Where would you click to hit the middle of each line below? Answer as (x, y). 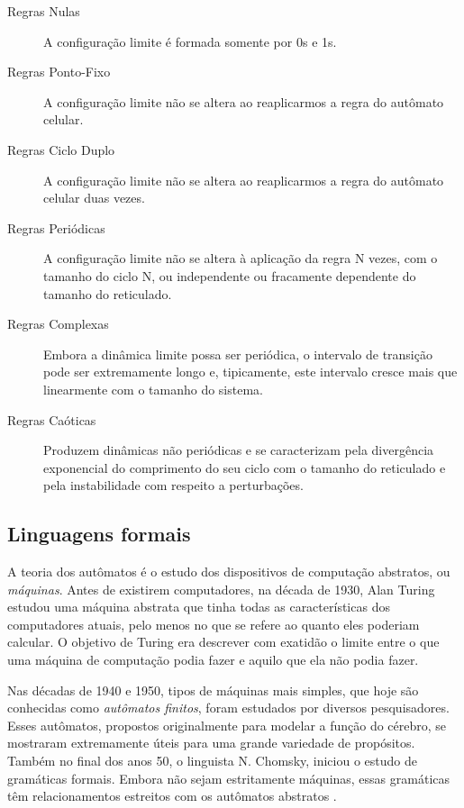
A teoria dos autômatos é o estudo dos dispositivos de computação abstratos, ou (229, 572)
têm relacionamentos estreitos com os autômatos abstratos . (172, 796)
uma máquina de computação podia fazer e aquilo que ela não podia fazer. (213, 660)
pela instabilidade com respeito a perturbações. (173, 485)
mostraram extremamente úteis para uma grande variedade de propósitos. (211, 743)
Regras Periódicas (56, 227)
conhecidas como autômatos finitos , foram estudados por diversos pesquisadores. (228, 708)
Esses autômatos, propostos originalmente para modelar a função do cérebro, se (227, 725)
